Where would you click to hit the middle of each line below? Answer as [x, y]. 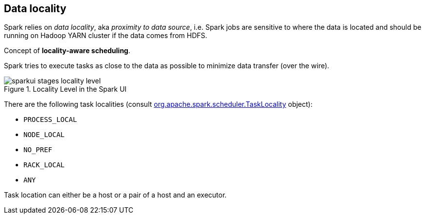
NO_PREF [38, 150]
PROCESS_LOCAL [50, 120]
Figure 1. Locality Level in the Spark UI [65, 89]
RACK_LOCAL [44, 165]
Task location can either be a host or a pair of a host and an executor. [115, 195]
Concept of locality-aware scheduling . [67, 51]
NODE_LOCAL [44, 135]
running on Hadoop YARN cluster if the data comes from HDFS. [106, 36]
